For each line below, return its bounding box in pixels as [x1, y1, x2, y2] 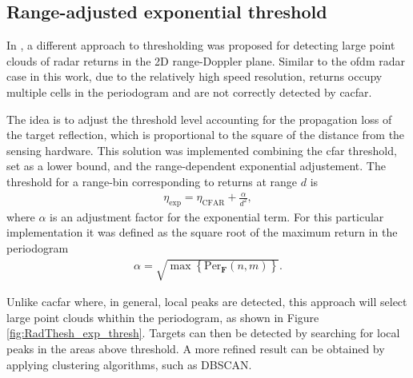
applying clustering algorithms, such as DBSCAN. [6, 356, 252, 372]
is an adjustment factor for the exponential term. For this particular [50, 208, 384, 225]
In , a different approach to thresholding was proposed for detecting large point [6, 37, 395, 54]
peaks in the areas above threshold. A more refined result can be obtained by [6, 340, 385, 357]
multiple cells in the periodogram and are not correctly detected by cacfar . [6, 83, 372, 100]
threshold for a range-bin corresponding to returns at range [6, 173, 298, 189]
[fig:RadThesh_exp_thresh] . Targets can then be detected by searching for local [6, 324, 400, 341]
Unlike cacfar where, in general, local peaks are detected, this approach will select [6, 293, 407, 310]
